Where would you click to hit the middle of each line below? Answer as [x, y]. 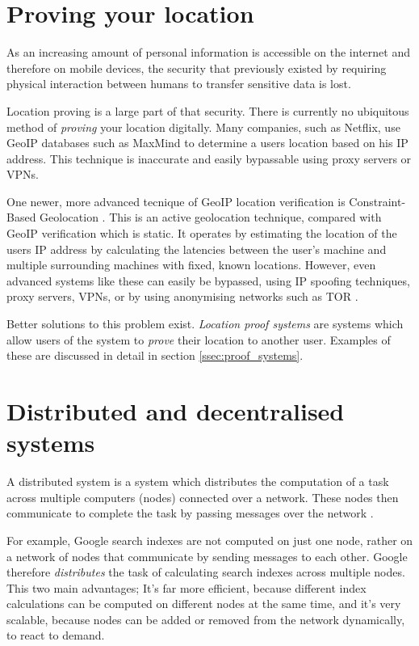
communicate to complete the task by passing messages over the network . [190, 513]
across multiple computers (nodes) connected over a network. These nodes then [203, 497]
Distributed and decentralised [176, 411]
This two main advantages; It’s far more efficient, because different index [186, 587]
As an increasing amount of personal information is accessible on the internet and [208, 52]
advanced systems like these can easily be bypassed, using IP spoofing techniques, [208, 280]
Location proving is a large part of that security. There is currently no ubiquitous [208, 110]
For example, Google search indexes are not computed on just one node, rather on [210, 540]
